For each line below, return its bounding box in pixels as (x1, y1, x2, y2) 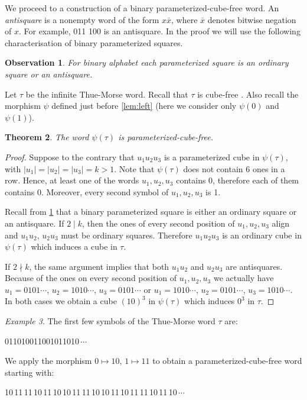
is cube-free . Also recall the (197, 88, 299, 100)
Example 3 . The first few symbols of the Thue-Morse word (5, 315, 215, 327)
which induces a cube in (31, 240, 117, 253)
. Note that (114, 162, 155, 175)
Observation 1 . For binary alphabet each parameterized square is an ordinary (5, 56, 289, 69)
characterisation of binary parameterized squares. (5, 36, 183, 49)
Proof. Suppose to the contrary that (5, 150, 135, 163)
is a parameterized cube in (164, 150, 260, 163)
